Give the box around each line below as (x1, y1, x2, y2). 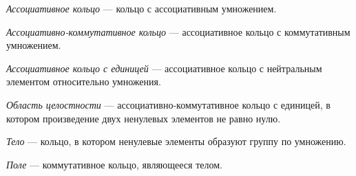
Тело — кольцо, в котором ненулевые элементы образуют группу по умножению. (6, 134, 346, 148)
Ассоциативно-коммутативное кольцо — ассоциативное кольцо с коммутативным (6, 24, 350, 38)
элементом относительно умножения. (6, 74, 161, 89)
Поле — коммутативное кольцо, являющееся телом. (6, 157, 222, 171)
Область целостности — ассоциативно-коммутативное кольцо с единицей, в (6, 97, 331, 111)
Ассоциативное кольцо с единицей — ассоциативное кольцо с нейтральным (6, 60, 322, 75)
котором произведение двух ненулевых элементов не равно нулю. (6, 111, 281, 125)
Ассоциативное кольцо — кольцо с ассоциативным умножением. (6, 1, 277, 15)
